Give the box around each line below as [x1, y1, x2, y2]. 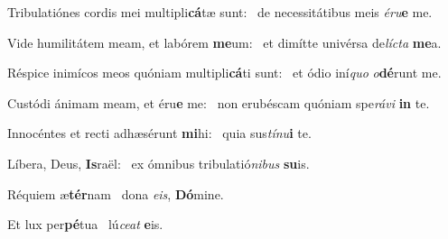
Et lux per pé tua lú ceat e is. [7, 215, 163, 234]
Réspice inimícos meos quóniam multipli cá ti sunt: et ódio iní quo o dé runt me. [7, 63, 442, 82]
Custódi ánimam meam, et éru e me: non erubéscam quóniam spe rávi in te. [7, 93, 430, 112]
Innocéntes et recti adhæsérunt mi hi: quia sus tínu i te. [7, 124, 312, 142]
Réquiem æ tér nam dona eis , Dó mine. [7, 184, 224, 203]
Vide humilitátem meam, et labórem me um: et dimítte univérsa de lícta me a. [7, 32, 442, 51]
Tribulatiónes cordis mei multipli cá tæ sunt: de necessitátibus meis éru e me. [7, 3, 433, 21]
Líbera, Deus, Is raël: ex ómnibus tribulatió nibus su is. [7, 153, 310, 172]
